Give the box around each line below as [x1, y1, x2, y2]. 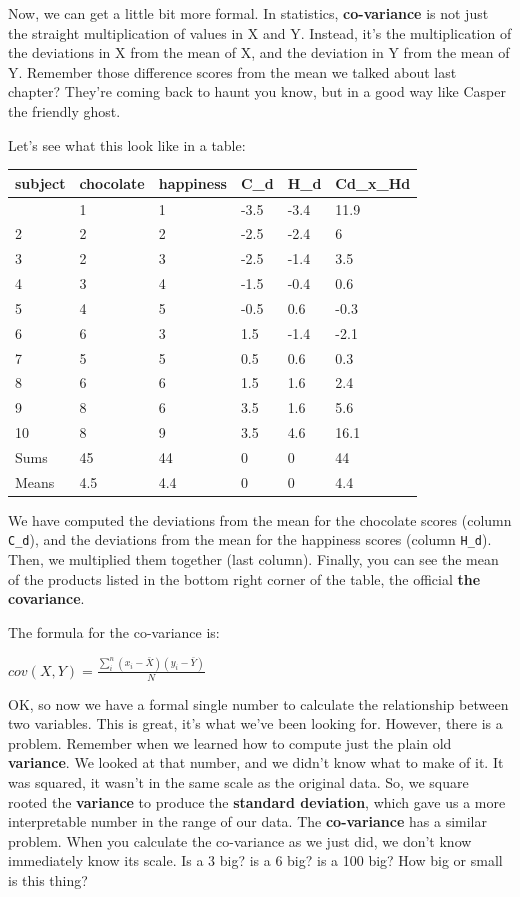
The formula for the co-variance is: [8, 621, 220, 642]
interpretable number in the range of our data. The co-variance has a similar [8, 811, 487, 832]
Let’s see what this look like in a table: [8, 134, 246, 155]
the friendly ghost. [8, 100, 121, 121]
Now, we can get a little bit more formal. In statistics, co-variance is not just [8, 3, 489, 23]
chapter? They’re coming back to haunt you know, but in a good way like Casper [8, 81, 506, 102]
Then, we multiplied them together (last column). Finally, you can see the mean [8, 549, 499, 570]
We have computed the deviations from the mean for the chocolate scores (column [8, 509, 512, 530]
